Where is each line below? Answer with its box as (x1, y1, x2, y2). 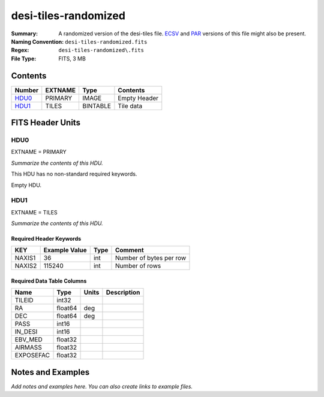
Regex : (11, 47, 29, 54)
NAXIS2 (14, 262, 37, 270)
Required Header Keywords (11, 235, 82, 243)
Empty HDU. (11, 181, 42, 189)
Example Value (43, 246, 87, 254)
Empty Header (118, 93, 159, 102)
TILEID (14, 296, 34, 305)
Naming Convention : (11, 38, 64, 45)
